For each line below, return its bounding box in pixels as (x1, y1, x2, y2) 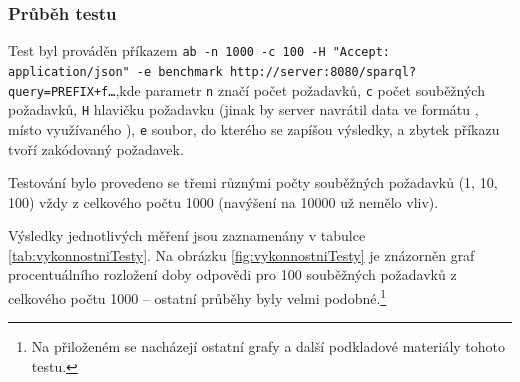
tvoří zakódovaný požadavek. (8, 138, 184, 159)
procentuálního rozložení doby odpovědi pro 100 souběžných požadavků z (8, 264, 457, 285)
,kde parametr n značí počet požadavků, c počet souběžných (115, 79, 485, 100)
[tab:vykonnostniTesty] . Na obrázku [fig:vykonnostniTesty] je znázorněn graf (8, 244, 475, 265)
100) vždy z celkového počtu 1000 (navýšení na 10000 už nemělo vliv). (8, 191, 439, 212)
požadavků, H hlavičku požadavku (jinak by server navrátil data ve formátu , (8, 99, 479, 120)
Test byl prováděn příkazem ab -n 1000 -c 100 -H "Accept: (8, 40, 390, 61)
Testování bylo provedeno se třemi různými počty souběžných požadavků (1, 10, (8, 172, 498, 193)
